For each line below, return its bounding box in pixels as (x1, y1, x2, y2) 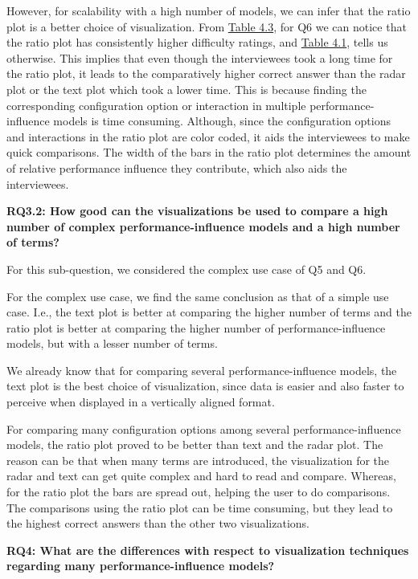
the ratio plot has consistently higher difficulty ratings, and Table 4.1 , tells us (6, 34, 388, 51)
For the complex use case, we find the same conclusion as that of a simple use (6, 287, 389, 304)
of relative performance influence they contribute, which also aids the (6, 159, 347, 176)
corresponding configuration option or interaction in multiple (6, 96, 306, 113)
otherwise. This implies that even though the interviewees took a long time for (6, 49, 393, 66)
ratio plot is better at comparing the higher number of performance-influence (6, 319, 386, 336)
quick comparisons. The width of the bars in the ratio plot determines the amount (6, 144, 412, 161)
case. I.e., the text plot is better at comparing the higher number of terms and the (6, 304, 412, 320)
